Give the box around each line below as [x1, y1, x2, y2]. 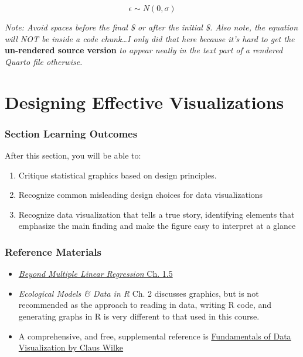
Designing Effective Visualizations [5, 90, 284, 114]
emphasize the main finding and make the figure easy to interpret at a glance [18, 219, 296, 232]
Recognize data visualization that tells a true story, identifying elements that [18, 208, 295, 220]
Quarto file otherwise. [5, 55, 83, 67]
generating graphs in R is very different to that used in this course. [18, 310, 260, 322]
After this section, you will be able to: [5, 149, 141, 161]
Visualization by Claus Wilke [18, 341, 124, 353]
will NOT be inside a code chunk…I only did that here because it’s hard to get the [5, 32, 295, 44]
